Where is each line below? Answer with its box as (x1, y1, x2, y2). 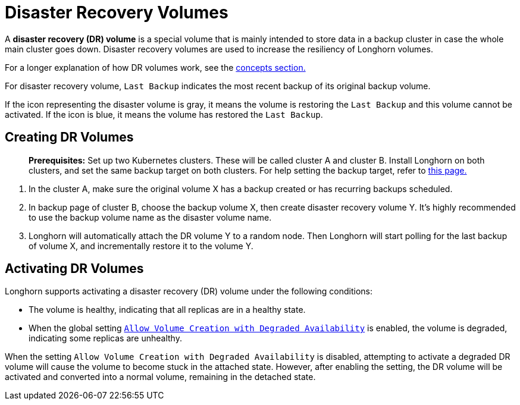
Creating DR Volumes (5, 130, 134, 145)
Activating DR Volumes (5, 261, 144, 277)
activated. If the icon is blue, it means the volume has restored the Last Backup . (5, 109, 323, 120)
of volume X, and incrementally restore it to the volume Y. (29, 240, 253, 251)
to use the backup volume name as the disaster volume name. (29, 212, 272, 222)
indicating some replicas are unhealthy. (29, 333, 182, 344)
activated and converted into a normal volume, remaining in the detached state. (5, 372, 316, 382)
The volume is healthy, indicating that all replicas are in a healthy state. (29, 304, 306, 315)
